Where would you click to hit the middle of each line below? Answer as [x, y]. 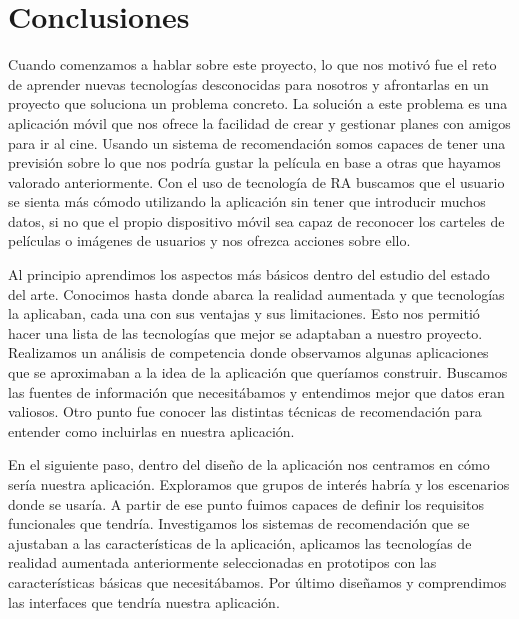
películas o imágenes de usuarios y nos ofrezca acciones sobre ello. [209, 240]
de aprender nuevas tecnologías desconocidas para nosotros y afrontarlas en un [248, 83]
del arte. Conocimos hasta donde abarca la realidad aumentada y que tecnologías [256, 293]
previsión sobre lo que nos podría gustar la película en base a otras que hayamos [254, 162]
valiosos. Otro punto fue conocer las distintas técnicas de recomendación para [245, 411]
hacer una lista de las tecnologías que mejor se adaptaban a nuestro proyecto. [245, 332]
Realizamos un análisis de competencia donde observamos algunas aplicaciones [248, 352]
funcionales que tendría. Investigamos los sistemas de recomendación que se [239, 523]
